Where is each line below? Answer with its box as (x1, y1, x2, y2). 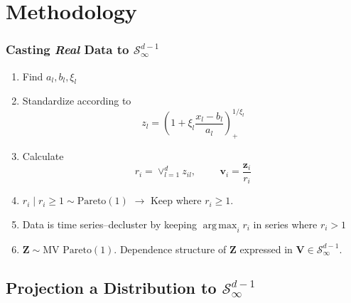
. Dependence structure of (114, 241, 227, 256)
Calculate (22, 149, 64, 164)
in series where (253, 216, 318, 231)
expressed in (239, 241, 293, 256)
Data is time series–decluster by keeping (22, 216, 197, 231)
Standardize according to (22, 93, 131, 108)
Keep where (150, 193, 202, 208)
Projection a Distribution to (6, 276, 217, 298)
